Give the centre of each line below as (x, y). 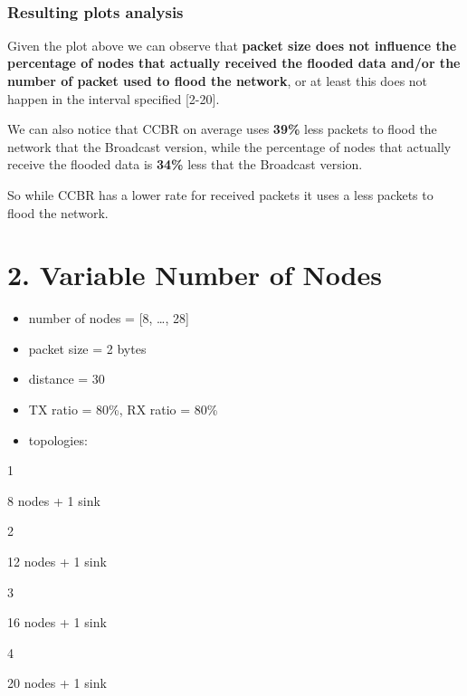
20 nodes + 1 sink (57, 683)
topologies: (58, 439)
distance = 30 (67, 379)
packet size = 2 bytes (87, 348)
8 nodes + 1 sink (54, 500)
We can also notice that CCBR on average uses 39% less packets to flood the (222, 129)
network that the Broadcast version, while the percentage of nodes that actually (229, 146)
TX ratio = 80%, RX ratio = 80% (123, 410)
